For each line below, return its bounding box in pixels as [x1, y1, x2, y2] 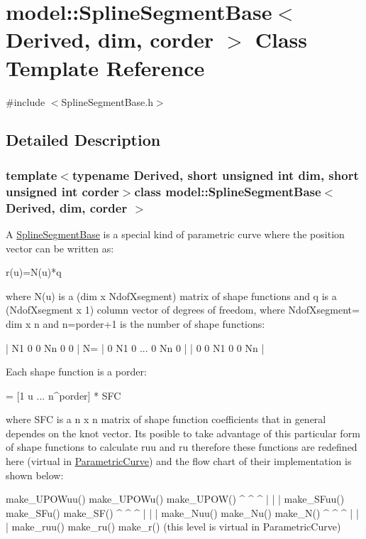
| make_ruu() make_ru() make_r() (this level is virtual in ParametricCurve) [6, 519, 341, 534]
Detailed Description [6, 129, 161, 151]
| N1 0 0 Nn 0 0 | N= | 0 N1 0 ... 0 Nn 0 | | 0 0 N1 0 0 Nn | [6, 340, 265, 355]
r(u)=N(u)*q [6, 265, 62, 279]
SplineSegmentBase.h [61, 94, 153, 109]
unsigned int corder [6, 182, 119, 200]
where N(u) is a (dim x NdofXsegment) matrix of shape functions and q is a [6, 288, 337, 303]
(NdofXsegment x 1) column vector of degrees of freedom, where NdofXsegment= [6, 302, 360, 317]
